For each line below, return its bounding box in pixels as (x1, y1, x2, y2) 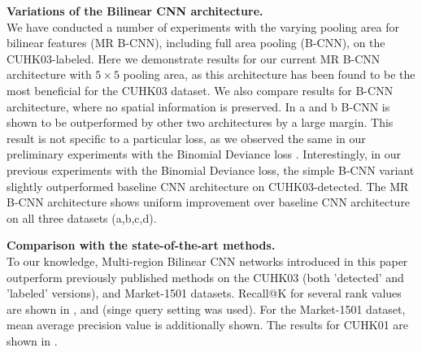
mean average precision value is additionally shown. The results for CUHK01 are (7, 316, 409, 333)
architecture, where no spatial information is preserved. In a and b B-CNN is (7, 98, 390, 115)
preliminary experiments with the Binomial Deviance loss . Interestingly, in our (7, 146, 402, 163)
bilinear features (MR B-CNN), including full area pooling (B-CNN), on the (7, 34, 385, 51)
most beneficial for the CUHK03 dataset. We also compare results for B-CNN (7, 81, 394, 98)
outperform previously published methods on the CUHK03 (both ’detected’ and (7, 268, 404, 285)
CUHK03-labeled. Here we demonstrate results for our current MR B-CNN (7, 50, 381, 67)
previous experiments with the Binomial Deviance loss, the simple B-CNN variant (7, 161, 415, 178)
